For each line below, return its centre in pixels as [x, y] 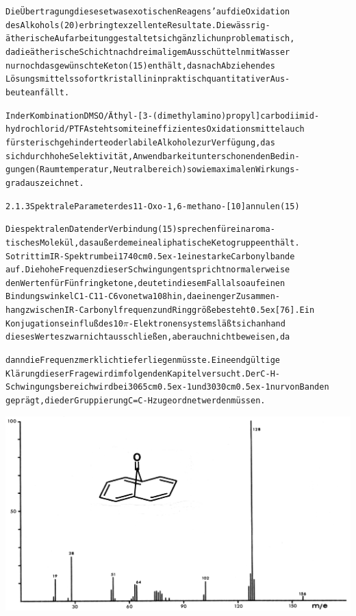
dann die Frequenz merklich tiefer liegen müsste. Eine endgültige [143, 360]
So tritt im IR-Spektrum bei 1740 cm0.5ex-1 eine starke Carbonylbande [150, 256]
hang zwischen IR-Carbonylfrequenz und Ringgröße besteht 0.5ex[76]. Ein [160, 310]
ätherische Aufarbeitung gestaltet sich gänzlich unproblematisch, [150, 39]
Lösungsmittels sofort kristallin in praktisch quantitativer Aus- [148, 79]
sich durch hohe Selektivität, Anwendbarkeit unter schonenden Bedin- [153, 156]
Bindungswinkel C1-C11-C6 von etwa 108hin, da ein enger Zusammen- [143, 297]
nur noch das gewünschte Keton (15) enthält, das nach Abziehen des [140, 66]
